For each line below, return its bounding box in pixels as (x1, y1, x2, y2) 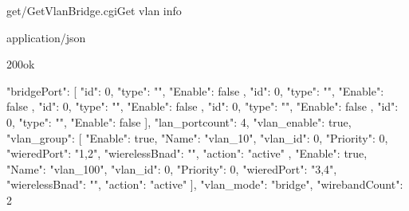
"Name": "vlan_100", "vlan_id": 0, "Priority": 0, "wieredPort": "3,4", (6, 160, 337, 177)
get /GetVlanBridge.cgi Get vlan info (6, 2, 182, 18)
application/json (6, 29, 86, 45)
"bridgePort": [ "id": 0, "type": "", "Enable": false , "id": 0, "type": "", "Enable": (6, 82, 384, 99)
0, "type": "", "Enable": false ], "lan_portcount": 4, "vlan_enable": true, (6, 113, 352, 130)
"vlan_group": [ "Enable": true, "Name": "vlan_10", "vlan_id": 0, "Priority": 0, (6, 129, 388, 146)
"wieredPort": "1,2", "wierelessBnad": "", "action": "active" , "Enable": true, (6, 145, 368, 162)
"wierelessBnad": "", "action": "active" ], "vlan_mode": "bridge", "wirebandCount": (6, 176, 403, 193)
